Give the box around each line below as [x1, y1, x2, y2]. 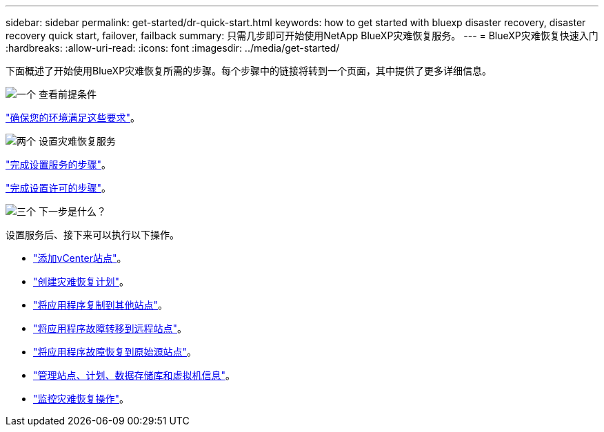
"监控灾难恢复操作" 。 [33, 393, 130, 404]
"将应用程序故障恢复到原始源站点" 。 [33, 346, 197, 358]
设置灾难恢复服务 [38, 135, 116, 147]
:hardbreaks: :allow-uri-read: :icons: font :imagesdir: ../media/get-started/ [6, 42, 340, 54]
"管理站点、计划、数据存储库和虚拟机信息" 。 [33, 369, 236, 381]
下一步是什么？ [38, 205, 106, 217]
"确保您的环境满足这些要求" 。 [6, 112, 141, 123]
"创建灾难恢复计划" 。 [33, 276, 130, 287]
